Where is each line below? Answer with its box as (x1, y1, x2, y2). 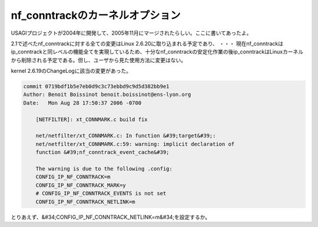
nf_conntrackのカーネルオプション (11, 9, 181, 22)
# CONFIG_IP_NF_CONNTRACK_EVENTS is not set (35, 190, 167, 197)
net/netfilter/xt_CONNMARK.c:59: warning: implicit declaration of (35, 141, 235, 147)
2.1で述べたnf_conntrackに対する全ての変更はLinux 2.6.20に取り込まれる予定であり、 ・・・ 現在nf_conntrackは (11, 40, 284, 47)
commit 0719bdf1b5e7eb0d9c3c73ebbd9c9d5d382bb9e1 (23, 83, 170, 90)
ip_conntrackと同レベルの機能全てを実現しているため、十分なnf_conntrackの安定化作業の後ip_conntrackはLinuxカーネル (11, 48, 304, 55)
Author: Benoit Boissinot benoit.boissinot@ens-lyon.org (23, 91, 191, 98)
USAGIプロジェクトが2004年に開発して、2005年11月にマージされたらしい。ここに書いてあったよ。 (11, 29, 252, 36)
